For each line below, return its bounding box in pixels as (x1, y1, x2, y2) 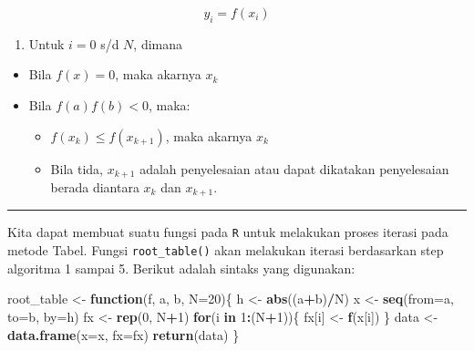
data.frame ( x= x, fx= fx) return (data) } (7, 325, 240, 344)
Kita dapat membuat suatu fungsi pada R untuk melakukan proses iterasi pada (7, 222, 448, 242)
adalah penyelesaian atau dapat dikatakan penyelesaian (139, 159, 449, 178)
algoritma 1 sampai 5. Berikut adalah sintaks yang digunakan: (7, 258, 355, 277)
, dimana (133, 34, 183, 53)
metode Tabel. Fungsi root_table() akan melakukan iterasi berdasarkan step (7, 241, 444, 260)
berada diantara (50, 178, 139, 197)
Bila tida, (50, 159, 103, 178)
